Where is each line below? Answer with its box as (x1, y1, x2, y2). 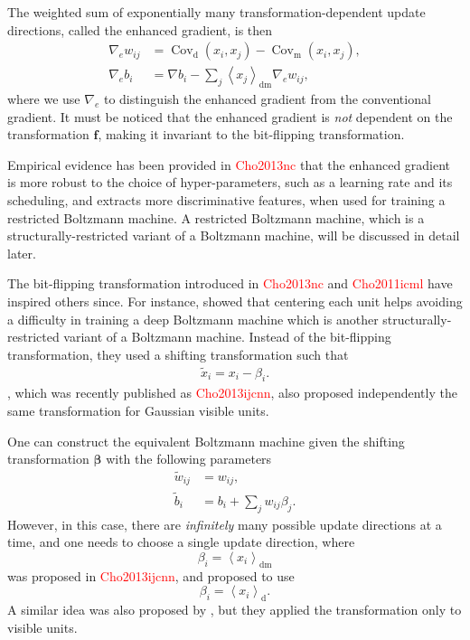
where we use (7, 89, 80, 108)
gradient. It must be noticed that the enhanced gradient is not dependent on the (7, 107, 453, 126)
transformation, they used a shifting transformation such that (7, 344, 349, 363)
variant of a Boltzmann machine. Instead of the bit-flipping (63, 327, 391, 346)
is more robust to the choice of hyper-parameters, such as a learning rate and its (7, 173, 453, 192)
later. (7, 243, 36, 262)
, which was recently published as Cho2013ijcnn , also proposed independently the (7, 383, 457, 402)
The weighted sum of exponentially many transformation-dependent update (7, 3, 426, 21)
